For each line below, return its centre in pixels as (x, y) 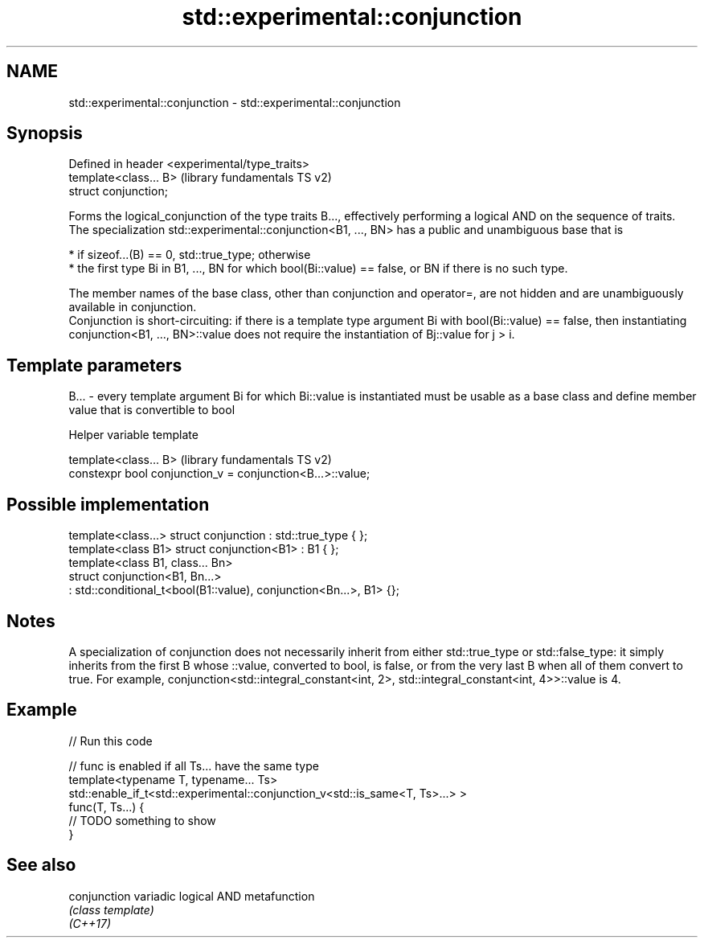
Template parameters (94, 365)
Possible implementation (108, 504)
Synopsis (45, 133)
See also (41, 865)
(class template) (111, 909)
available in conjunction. (133, 307)
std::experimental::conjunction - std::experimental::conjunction (235, 102)
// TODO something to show (142, 820)
